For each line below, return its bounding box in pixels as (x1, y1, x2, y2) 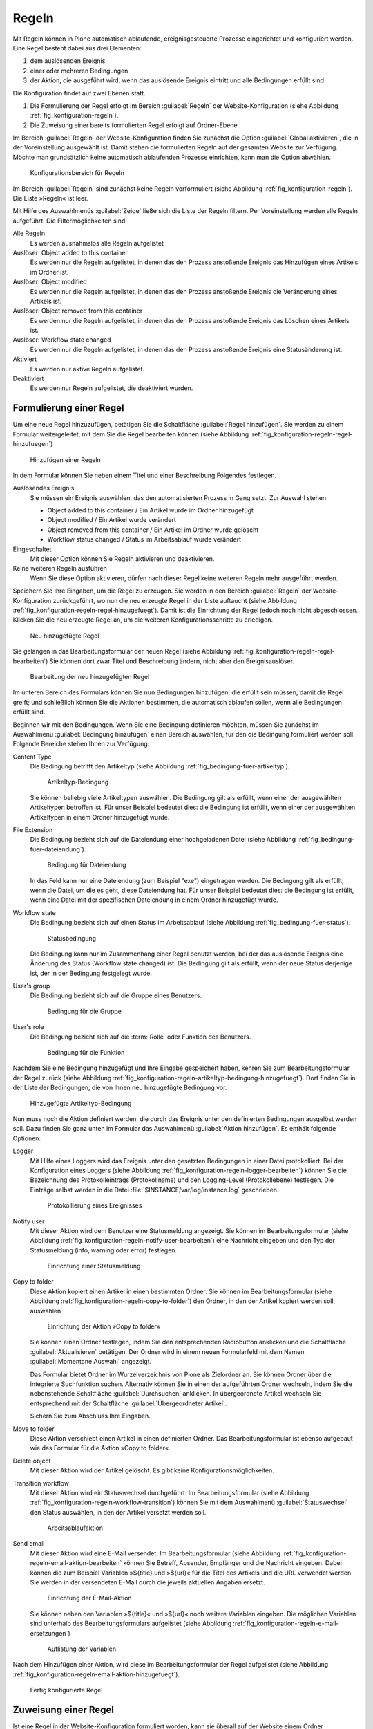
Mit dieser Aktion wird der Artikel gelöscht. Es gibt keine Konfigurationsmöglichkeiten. (30, 1466, 274, 1474)
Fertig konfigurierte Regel (30, 1686, 103, 1694)
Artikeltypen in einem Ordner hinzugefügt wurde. (30, 813, 170, 821)
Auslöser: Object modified (12, 277, 88, 286)
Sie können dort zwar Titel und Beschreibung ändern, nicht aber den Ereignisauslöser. (49, 657, 295, 665)
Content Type (12, 752, 52, 761)
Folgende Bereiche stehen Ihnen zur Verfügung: (12, 740, 150, 748)
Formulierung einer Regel (12, 402, 124, 414)
